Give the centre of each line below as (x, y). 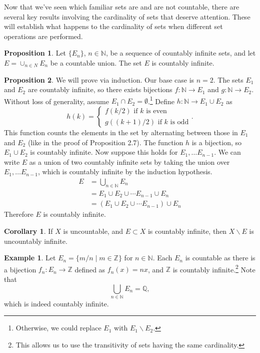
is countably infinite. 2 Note (214, 268)
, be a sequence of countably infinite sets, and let (181, 53)
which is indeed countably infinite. (56, 303)
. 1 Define (161, 100)
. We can (227, 152)
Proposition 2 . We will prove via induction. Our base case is (99, 79)
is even (156, 111)
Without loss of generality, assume (56, 101)
